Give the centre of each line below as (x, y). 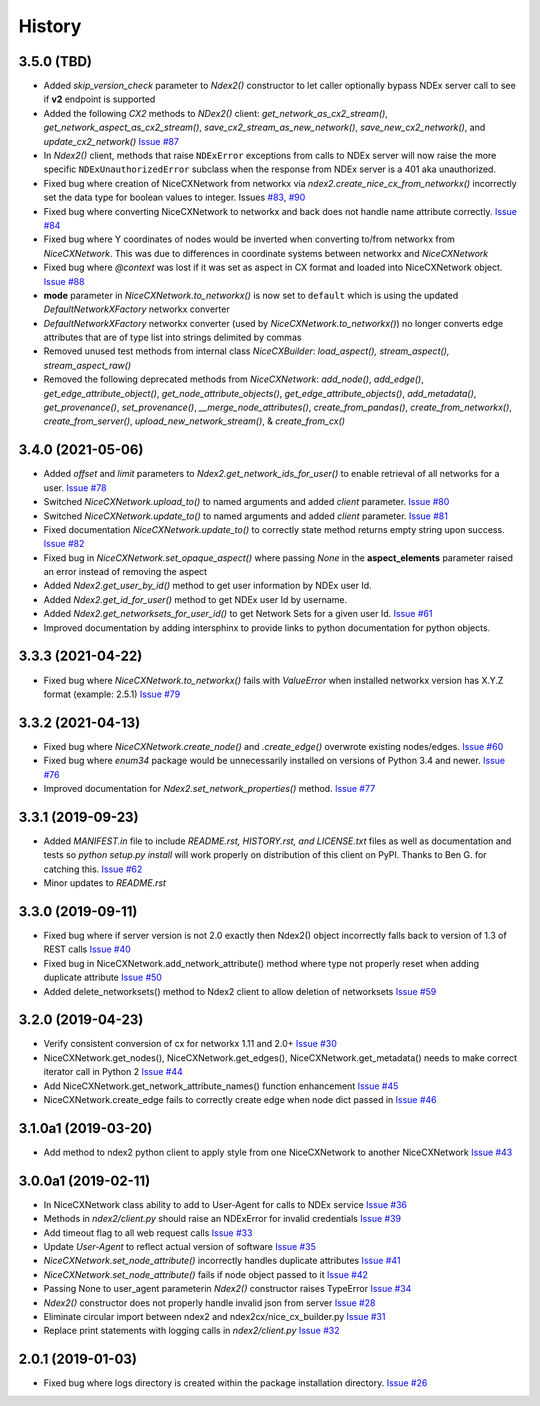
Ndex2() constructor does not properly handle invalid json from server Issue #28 (209, 1302)
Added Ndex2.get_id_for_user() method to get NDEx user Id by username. (195, 599)
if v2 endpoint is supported (99, 99)
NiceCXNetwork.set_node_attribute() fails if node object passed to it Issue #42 (206, 1274)
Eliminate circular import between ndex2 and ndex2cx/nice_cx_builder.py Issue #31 (214, 1316)
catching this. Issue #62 (93, 869)
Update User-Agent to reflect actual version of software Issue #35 (180, 1247)
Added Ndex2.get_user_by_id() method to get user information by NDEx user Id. (207, 586)
